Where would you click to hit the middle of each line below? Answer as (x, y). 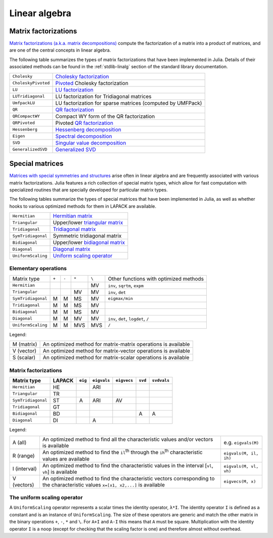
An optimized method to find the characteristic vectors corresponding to (128, 478)
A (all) (19, 442)
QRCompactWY (26, 116)
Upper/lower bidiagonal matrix (89, 243)
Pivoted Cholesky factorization (92, 83)
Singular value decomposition (91, 143)
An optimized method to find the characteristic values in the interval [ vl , (128, 465)
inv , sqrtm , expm (126, 285)
